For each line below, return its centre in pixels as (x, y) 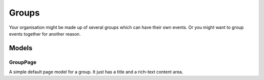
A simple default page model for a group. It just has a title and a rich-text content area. (96, 72)
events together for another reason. (45, 34)
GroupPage (23, 62)
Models (21, 48)
